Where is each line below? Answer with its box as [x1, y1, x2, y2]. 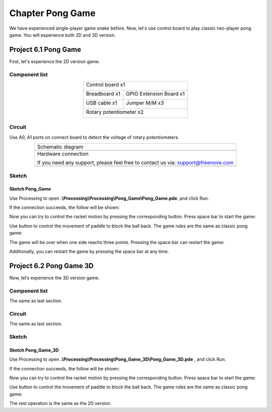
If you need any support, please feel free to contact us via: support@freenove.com [37, 159, 234, 166]
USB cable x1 [86, 99, 117, 106]
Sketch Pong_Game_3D [9, 347, 59, 353]
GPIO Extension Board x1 [126, 90, 185, 97]
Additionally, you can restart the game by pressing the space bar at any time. [9, 249, 169, 255]
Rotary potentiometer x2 [86, 108, 144, 115]
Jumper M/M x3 [126, 99, 164, 106]
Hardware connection [37, 150, 89, 157]
